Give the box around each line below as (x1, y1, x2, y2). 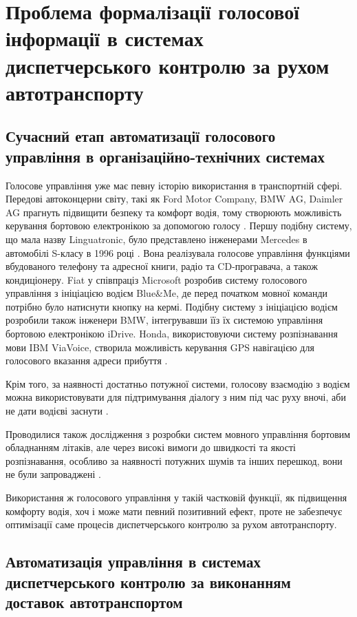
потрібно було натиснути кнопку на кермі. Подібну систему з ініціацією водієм (6, 299, 338, 313)
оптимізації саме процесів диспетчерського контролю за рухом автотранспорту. (6, 517, 337, 532)
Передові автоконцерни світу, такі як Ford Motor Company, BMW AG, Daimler (6, 191, 343, 206)
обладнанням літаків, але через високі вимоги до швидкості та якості (6, 440, 296, 454)
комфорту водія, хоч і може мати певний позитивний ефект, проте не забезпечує (6, 503, 343, 518)
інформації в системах (6, 24, 204, 52)
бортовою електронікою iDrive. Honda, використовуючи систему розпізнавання (6, 326, 338, 341)
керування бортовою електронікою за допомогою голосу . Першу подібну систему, (6, 218, 352, 233)
